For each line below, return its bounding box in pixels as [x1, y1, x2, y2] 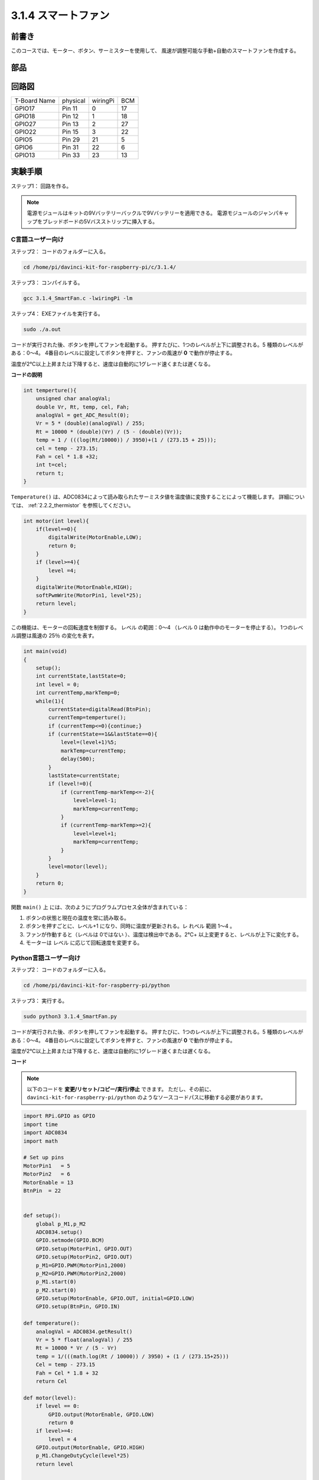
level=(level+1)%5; [60, 739, 118, 746]
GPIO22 [14, 127, 37, 136]
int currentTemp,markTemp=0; [35, 690, 121, 696]
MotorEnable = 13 [23, 1179, 74, 1186]
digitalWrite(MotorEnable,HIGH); [35, 584, 133, 590]
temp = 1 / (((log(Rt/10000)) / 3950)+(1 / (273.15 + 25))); [35, 437, 217, 443]
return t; [35, 469, 64, 477]
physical [62, 96, 86, 105]
